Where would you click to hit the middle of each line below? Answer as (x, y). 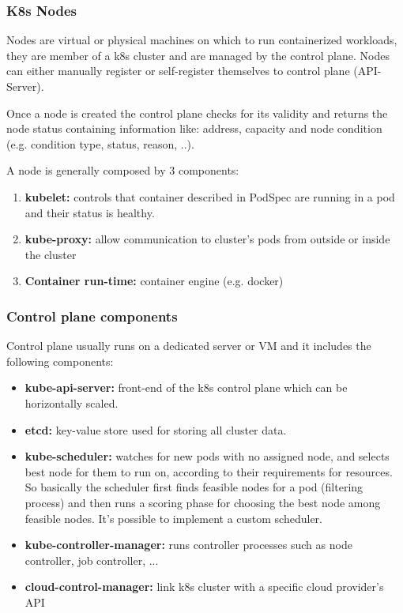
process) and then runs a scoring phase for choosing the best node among (203, 502)
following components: (60, 361)
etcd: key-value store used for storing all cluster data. (156, 429)
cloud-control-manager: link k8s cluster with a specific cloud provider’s (204, 587)
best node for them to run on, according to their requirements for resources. (209, 471)
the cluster (51, 254)
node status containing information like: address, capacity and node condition (194, 128)
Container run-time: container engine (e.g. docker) (154, 281)
